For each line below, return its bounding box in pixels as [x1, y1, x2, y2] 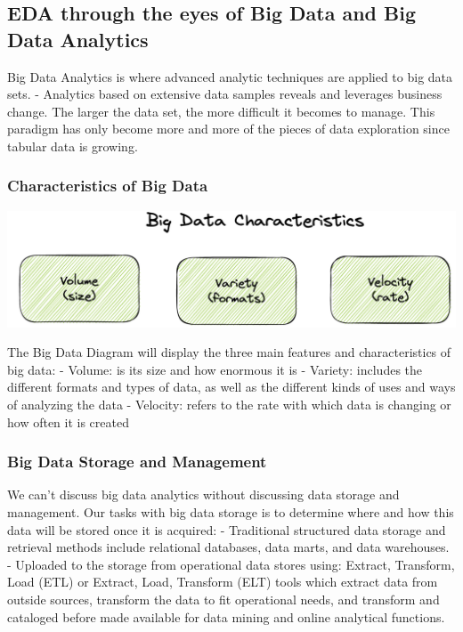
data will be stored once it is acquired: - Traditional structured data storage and [7, 520, 446, 539]
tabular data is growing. [7, 136, 138, 155]
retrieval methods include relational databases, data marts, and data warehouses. [7, 538, 450, 556]
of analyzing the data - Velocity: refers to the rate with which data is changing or [7, 395, 451, 414]
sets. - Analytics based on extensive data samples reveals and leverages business [7, 85, 443, 103]
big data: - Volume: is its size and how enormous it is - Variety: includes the [7, 360, 423, 378]
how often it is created [7, 412, 129, 431]
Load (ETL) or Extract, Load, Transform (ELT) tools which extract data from [7, 572, 438, 591]
